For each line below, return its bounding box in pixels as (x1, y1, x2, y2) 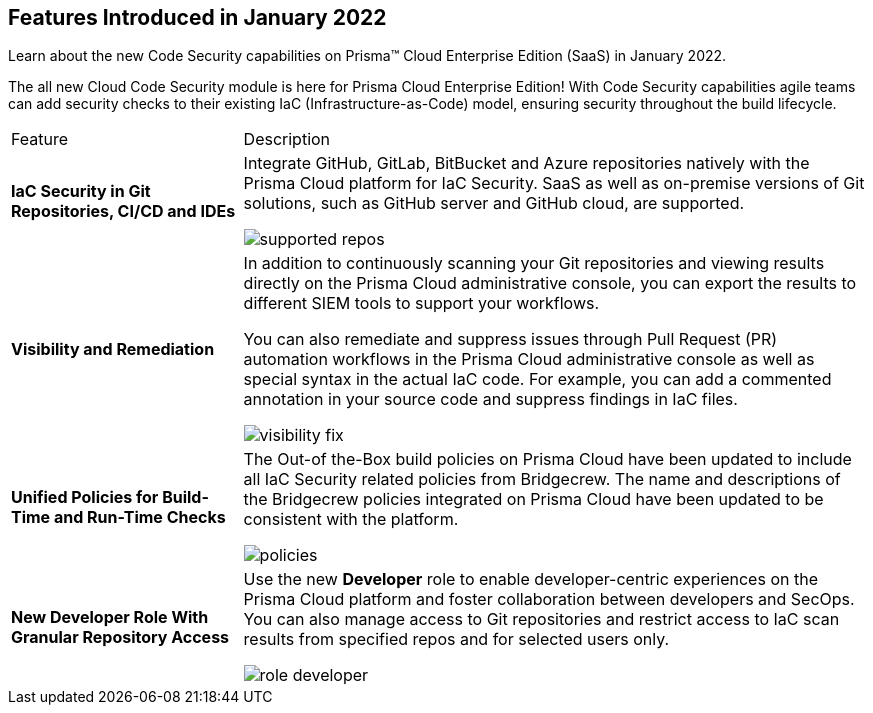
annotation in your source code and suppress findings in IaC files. (243, 389, 738, 410)
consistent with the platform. (243, 509, 459, 530)
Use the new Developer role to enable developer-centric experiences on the (243, 569, 818, 590)
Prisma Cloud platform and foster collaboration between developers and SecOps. (243, 589, 855, 610)
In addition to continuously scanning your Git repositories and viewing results (243, 253, 825, 274)
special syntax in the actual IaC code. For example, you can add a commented (243, 369, 832, 390)
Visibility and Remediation (11, 339, 215, 360)
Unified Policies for (11, 487, 159, 508)
